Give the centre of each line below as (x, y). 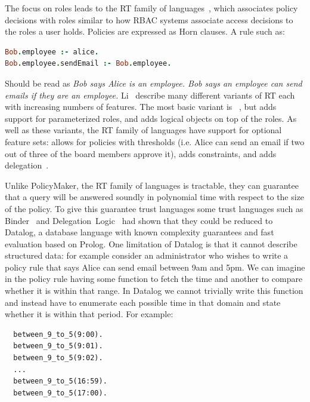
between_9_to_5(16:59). (60, 381)
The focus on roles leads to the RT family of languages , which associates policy (151, 8)
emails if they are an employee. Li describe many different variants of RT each (150, 95)
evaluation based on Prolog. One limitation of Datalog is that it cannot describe (151, 243)
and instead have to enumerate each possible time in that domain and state (143, 302)
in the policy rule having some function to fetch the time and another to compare (154, 279)
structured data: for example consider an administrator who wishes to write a (147, 255)
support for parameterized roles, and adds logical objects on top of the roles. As (151, 118)
